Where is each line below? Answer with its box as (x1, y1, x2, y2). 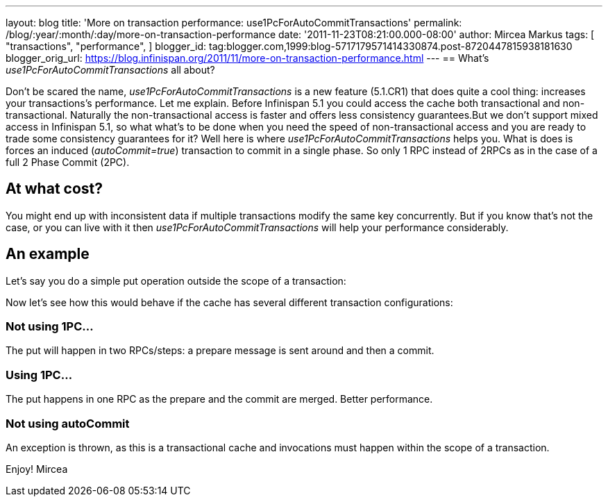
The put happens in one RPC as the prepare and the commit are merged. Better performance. (6, 393, 433, 405)
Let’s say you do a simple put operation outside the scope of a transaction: (6, 274, 346, 287)
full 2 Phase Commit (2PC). (6, 156, 130, 168)
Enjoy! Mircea (6, 462, 68, 475)
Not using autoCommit (6, 416, 130, 430)
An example (6, 245, 90, 263)
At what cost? (6, 180, 103, 198)
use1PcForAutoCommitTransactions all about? (6, 64, 215, 76)
